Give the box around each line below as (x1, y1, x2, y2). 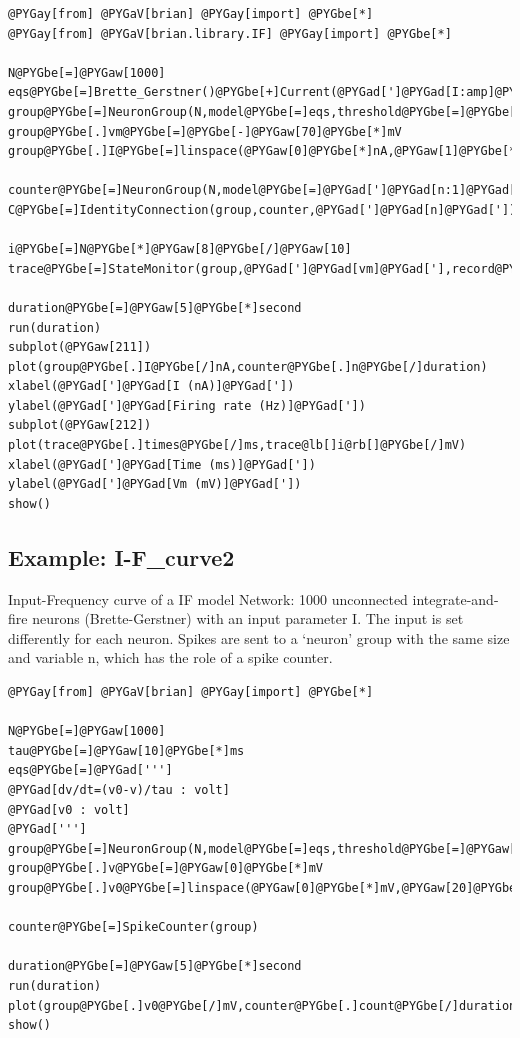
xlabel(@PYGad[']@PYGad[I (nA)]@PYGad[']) (8, 379, 295, 394)
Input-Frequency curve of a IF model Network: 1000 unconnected (8, 588, 408, 609)
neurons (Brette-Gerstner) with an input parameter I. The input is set (32, 608, 464, 629)
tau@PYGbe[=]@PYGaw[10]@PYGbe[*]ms (8, 743, 245, 758)
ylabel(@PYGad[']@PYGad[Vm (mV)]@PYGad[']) (8, 477, 302, 492)
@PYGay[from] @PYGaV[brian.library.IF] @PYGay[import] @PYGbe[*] (8, 26, 452, 41)
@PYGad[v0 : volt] (8, 802, 130, 817)
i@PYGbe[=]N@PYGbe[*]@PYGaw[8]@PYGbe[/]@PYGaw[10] (8, 242, 352, 257)
